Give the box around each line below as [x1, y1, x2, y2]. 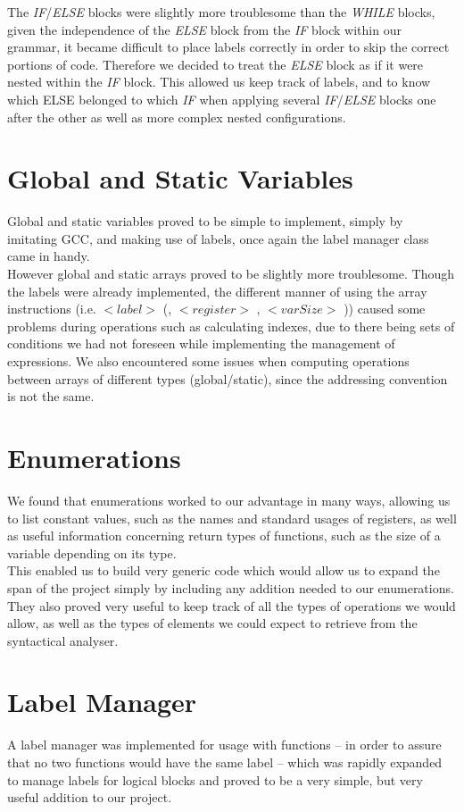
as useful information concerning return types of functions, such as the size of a [7, 526, 441, 545]
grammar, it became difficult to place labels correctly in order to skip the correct [7, 38, 450, 56]
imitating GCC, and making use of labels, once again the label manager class [7, 229, 429, 247]
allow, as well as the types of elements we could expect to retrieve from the [7, 614, 418, 632]
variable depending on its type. [7, 543, 177, 562]
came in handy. [7, 247, 90, 265]
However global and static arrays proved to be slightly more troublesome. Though [7, 264, 455, 283]
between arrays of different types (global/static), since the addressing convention [7, 369, 448, 388]
